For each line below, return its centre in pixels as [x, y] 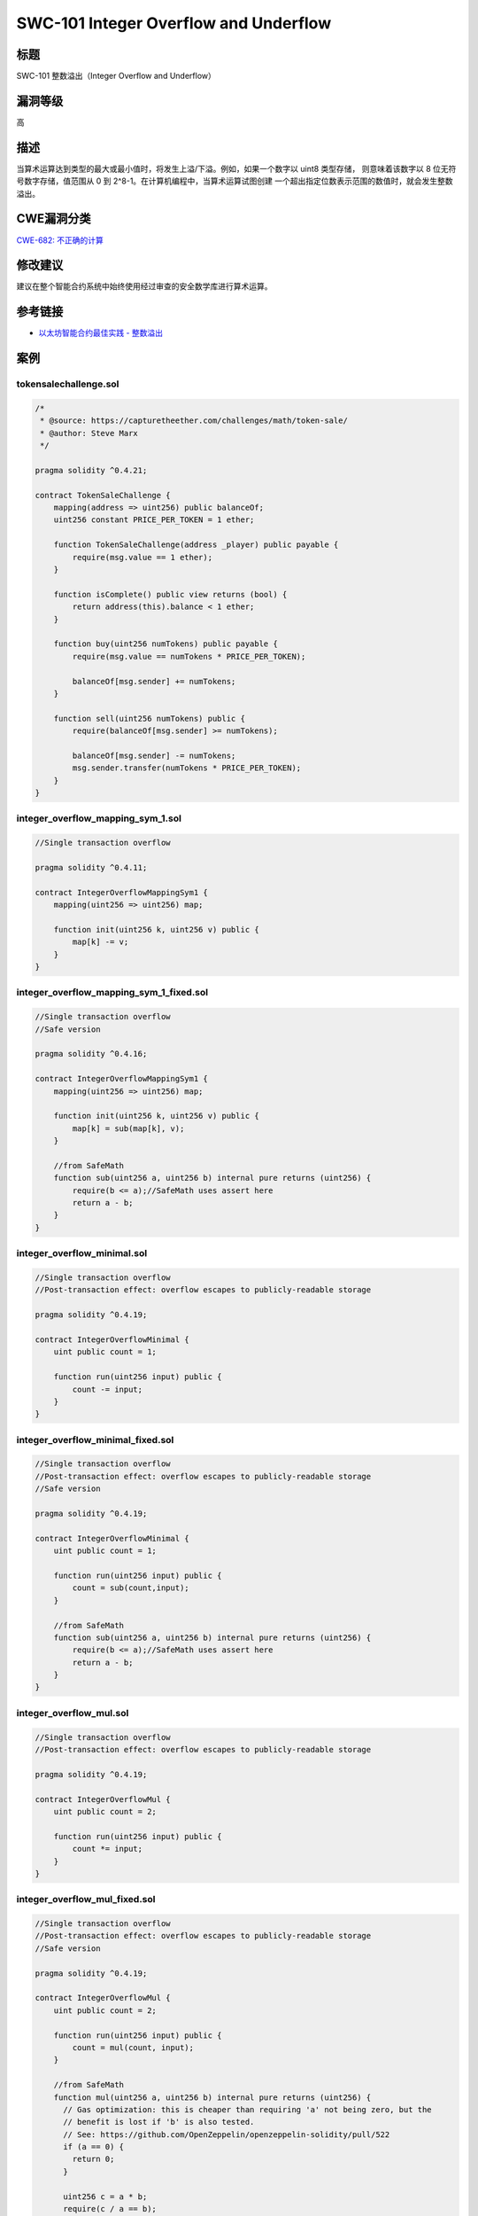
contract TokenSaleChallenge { [103, 495]
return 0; [93, 2159]
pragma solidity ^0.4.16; [91, 1054]
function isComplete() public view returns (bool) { [170, 594]
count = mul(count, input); [133, 2047]
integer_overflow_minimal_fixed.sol [95, 1440]
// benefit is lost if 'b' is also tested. [159, 2122]
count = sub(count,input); [131, 1588]
